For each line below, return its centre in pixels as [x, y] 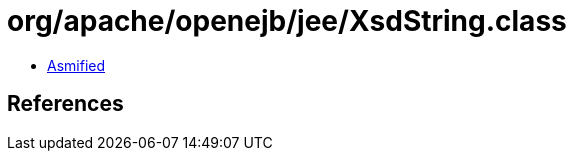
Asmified [76, 65]
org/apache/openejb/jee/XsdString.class [287, 21]
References [65, 104]
